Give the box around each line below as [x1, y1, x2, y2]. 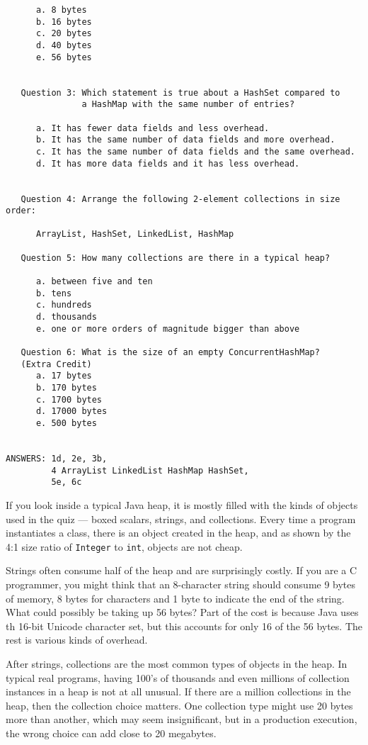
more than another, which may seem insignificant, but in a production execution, [6, 712, 357, 727]
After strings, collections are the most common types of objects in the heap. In [6, 656, 347, 671]
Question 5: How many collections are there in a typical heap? [21, 252, 330, 263]
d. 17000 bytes [35, 406, 108, 417]
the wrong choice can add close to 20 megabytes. [6, 725, 217, 740]
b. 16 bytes [35, 16, 92, 27]
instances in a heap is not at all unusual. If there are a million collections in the [6, 684, 351, 699]
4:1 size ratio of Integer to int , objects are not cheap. [6, 539, 243, 554]
